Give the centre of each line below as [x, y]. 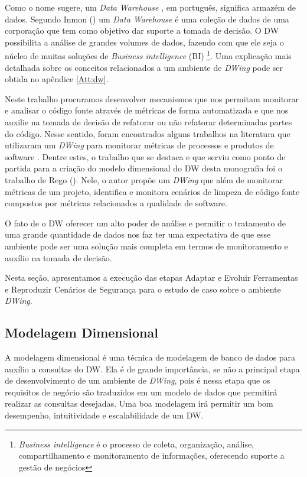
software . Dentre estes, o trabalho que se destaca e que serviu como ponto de [145, 156]
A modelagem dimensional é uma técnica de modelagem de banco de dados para [150, 357]
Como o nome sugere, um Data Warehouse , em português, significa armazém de [150, 7]
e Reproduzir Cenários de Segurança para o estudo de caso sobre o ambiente [143, 289]
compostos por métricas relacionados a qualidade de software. [116, 203]
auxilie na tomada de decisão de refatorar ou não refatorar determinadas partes [148, 122]
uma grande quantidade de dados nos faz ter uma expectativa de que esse [138, 234]
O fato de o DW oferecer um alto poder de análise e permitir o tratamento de [146, 223]
